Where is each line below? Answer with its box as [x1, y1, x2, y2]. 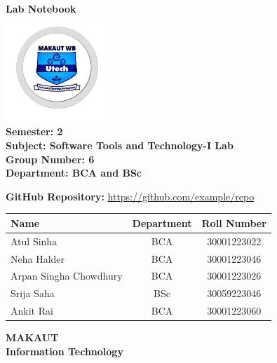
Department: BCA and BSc [6, 165, 142, 180]
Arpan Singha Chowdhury [11, 268, 123, 283]
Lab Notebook [6, 1, 76, 15]
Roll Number [201, 215, 266, 230]
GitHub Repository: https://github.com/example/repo [6, 189, 255, 203]
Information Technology [6, 343, 123, 358]
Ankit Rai [11, 303, 53, 318]
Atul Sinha [11, 233, 58, 248]
